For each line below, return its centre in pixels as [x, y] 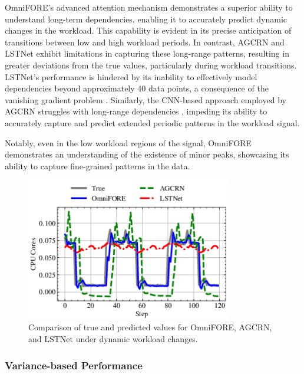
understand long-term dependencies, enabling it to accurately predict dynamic [146, 19]
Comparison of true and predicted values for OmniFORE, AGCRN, [150, 327]
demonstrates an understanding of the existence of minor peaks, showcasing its [147, 154]
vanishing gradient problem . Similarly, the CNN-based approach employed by [146, 99]
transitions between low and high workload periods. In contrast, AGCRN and [145, 42]
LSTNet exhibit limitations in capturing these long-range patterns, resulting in [147, 53]
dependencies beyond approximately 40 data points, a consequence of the [137, 88]
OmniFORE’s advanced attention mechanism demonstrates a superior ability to [149, 7]
